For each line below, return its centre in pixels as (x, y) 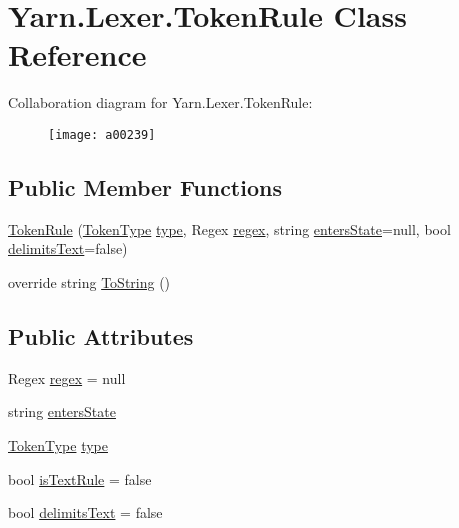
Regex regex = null (67, 377)
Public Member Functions (145, 186)
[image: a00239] (102, 134)
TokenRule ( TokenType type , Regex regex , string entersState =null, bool (229, 228)
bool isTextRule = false (80, 478)
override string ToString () (89, 281)
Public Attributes (101, 335)
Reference (77, 54)
